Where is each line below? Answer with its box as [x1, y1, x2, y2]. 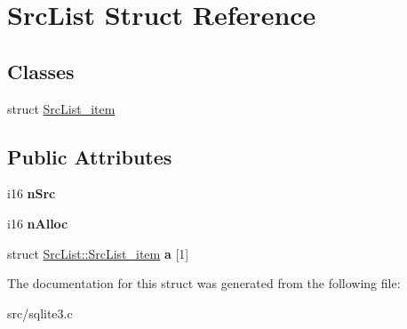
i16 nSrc [7, 184, 56, 203]
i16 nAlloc [7, 213, 68, 232]
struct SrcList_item [7, 99, 116, 117]
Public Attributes [7, 142, 172, 170]
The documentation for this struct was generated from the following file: [7, 274, 401, 293]
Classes [7, 57, 75, 84]
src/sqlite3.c [7, 303, 73, 322]
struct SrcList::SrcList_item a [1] [7, 244, 189, 262]
